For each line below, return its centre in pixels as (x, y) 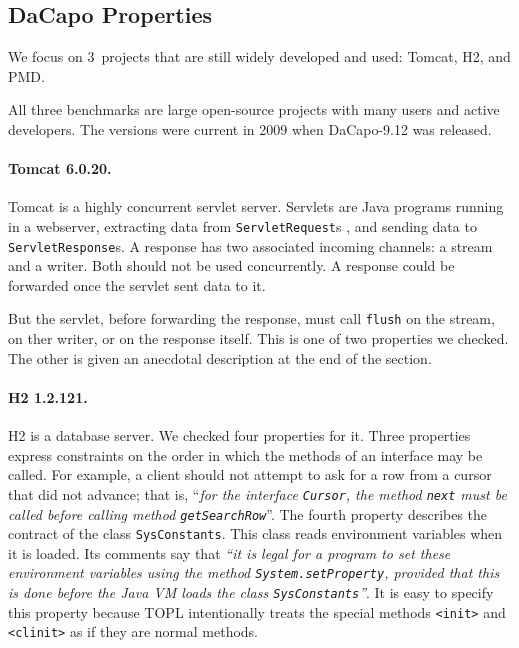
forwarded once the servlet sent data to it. (137, 284)
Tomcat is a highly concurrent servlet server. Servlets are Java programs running (256, 206)
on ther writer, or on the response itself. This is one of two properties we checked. (258, 338)
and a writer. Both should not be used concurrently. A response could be (231, 265)
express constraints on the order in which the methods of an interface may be (245, 454)
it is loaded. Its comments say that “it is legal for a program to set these (229, 552)
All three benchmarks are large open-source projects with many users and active (254, 109)
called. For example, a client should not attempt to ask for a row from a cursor (250, 474)
